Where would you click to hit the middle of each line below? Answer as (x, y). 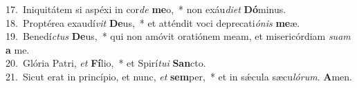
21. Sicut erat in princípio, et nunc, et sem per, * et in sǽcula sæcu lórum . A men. (179, 76)
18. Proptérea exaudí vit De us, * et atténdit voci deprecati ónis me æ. (153, 22)
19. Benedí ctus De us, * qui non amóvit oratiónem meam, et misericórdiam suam (178, 36)
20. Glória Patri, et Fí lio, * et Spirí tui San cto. (106, 63)
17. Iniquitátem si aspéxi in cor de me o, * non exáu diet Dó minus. (146, 9)
